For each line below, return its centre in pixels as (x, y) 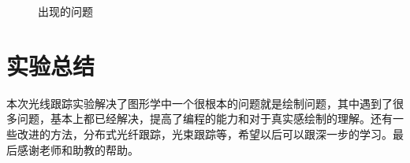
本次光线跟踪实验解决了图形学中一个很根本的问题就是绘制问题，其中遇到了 (199, 103)
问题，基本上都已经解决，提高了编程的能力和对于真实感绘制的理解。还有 (205, 119)
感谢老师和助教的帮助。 (78, 149)
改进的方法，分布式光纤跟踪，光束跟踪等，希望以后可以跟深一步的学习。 (205, 133)
